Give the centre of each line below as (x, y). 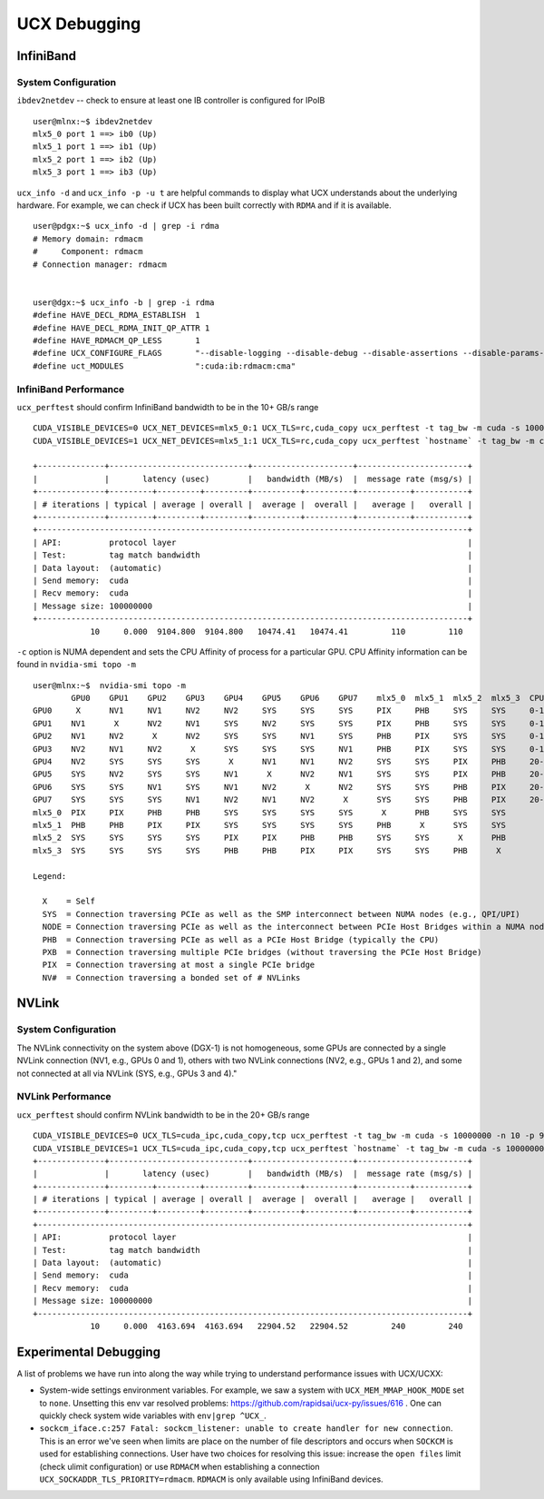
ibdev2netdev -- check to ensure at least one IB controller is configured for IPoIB (171, 101)
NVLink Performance (64, 1097)
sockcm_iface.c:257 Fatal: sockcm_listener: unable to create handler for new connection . (246, 1428)
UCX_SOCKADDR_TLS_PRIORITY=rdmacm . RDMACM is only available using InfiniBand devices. (212, 1479)
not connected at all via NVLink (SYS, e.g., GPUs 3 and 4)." (127, 1073)
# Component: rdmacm (88, 251)
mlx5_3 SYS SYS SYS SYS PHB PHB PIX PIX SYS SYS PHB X (267, 850)
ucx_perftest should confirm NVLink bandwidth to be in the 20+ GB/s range (163, 1114)
